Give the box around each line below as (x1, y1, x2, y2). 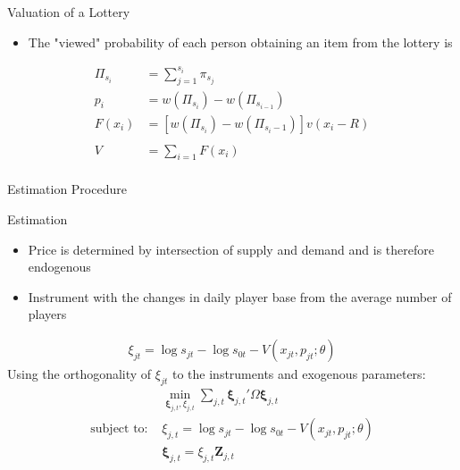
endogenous (28, 257, 91, 276)
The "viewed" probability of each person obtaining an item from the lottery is (28, 32, 453, 51)
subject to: (90, 423, 148, 436)
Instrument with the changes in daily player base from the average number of (28, 287, 452, 306)
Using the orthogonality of (7, 365, 152, 383)
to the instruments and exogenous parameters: (171, 365, 426, 383)
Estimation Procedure (7, 180, 127, 198)
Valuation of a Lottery (7, 3, 130, 21)
